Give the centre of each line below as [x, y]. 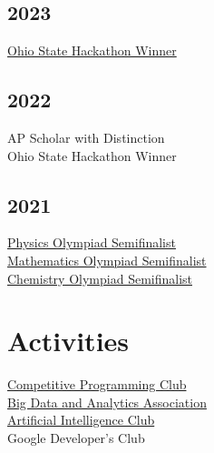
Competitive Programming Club [97, 384]
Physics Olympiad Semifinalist [92, 242]
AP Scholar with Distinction [86, 137]
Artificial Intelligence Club [81, 420]
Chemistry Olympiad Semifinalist [100, 278]
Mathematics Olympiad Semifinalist [107, 260]
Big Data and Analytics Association [107, 402]
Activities [68, 341]
